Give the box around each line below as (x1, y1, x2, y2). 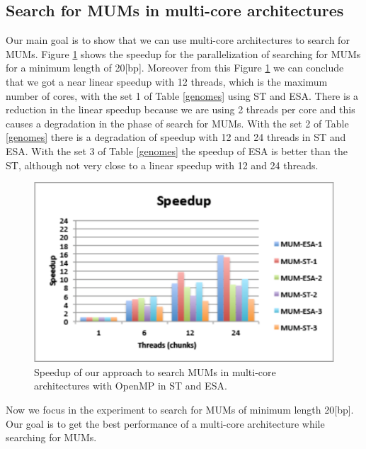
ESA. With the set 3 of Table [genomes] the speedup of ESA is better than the (6, 143, 348, 158)
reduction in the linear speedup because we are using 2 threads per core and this (6, 102, 355, 117)
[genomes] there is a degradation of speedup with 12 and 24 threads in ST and (6, 130, 346, 144)
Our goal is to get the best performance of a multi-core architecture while (6, 416, 325, 431)
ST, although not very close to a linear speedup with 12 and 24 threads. (6, 157, 319, 172)
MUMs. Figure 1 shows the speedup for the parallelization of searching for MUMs (6, 46, 361, 61)
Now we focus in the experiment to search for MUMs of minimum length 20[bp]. (6, 402, 354, 417)
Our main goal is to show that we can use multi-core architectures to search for (6, 33, 350, 47)
